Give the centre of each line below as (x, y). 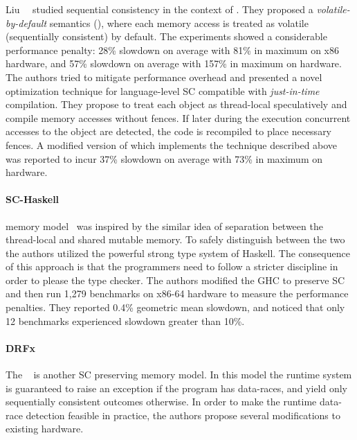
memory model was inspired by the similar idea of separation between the (164, 226)
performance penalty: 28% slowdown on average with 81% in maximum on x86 (173, 50)
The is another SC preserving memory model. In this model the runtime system (179, 375)
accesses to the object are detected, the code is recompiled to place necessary (169, 131)
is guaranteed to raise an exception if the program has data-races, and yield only (177, 388)
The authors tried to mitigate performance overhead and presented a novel (164, 77)
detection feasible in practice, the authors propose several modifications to (183, 415)
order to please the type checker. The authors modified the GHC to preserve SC (175, 280)
